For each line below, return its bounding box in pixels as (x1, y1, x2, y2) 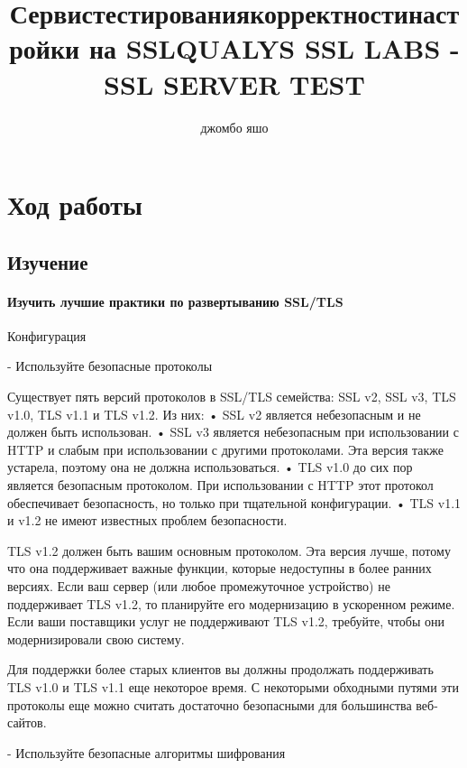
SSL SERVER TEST (104, 65, 365, 102)
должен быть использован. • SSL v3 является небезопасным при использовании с (7, 422, 459, 441)
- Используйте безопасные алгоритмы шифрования (7, 743, 286, 762)
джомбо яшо (200, 117, 269, 136)
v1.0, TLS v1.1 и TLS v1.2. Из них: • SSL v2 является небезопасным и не (7, 404, 421, 423)
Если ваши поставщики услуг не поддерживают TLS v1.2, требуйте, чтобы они (7, 612, 445, 631)
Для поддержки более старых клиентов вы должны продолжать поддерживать (7, 660, 434, 679)
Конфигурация (7, 326, 87, 345)
